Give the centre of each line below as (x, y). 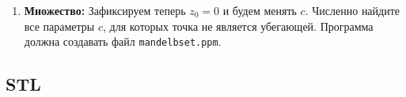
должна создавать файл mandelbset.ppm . (123, 41)
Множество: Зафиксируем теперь (105, 10)
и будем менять (260, 10)
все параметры (59, 26)
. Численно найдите (353, 10)
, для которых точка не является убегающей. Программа (238, 26)
